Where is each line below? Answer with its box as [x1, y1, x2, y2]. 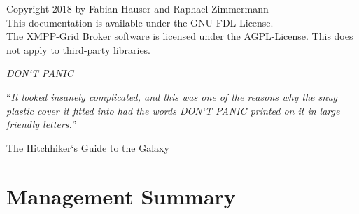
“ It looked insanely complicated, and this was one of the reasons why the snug [6, 89, 338, 104]
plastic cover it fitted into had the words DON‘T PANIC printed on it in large [6, 103, 340, 117]
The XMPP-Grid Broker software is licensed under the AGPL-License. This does [6, 29, 353, 43]
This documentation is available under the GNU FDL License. [6, 15, 274, 29]
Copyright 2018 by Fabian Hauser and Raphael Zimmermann [6, 1, 269, 15]
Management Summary [6, 181, 236, 210]
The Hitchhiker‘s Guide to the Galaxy [6, 140, 169, 155]
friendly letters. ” [6, 117, 77, 131]
